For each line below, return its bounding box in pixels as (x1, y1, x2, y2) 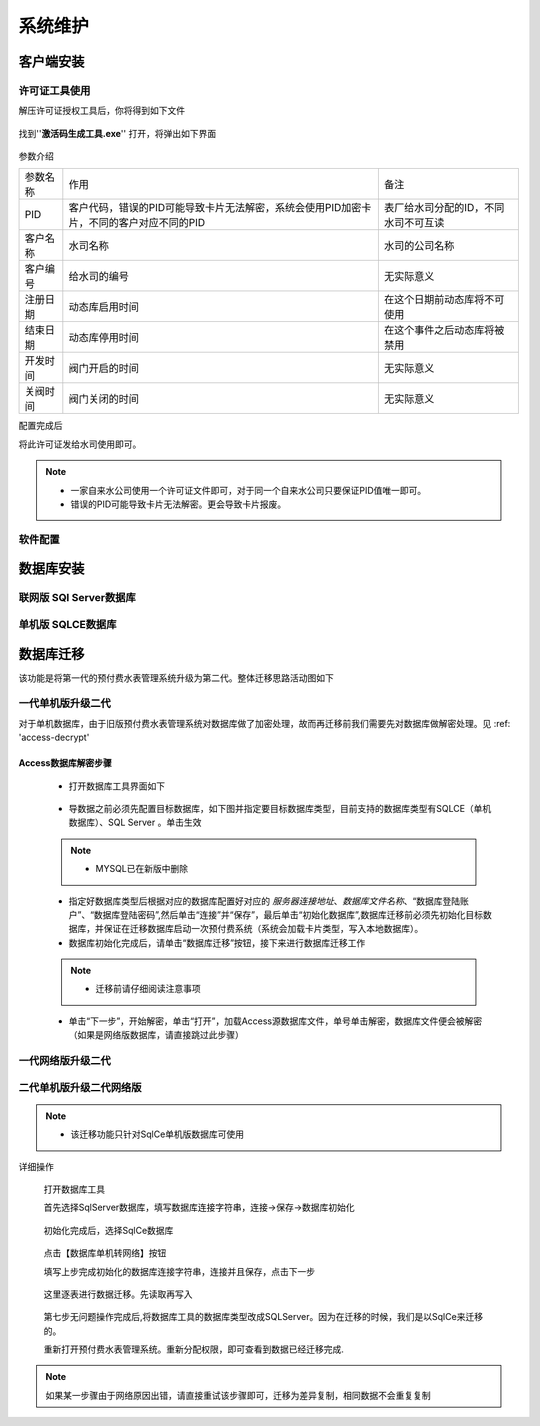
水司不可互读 (383, 216, 445, 230)
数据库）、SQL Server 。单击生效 (68, 816, 202, 829)
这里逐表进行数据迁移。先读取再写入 (43, 1288, 193, 1300)
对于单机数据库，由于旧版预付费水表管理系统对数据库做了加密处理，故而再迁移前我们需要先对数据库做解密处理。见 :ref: (18, 717, 511, 729)
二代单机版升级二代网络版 (18, 1080, 142, 1094)
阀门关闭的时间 (68, 392, 139, 406)
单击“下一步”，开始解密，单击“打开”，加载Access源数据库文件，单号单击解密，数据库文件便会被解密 (68, 1015, 483, 1027)
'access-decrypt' (18, 731, 90, 744)
